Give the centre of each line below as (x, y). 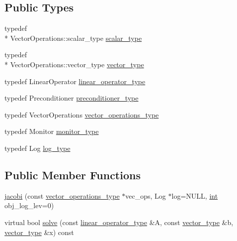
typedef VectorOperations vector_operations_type (82, 114)
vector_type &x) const (39, 232)
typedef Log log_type (38, 148)
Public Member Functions (73, 175)
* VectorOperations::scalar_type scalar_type (73, 38)
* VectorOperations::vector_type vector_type (74, 64)
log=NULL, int (195, 195)
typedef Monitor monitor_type (52, 131)
